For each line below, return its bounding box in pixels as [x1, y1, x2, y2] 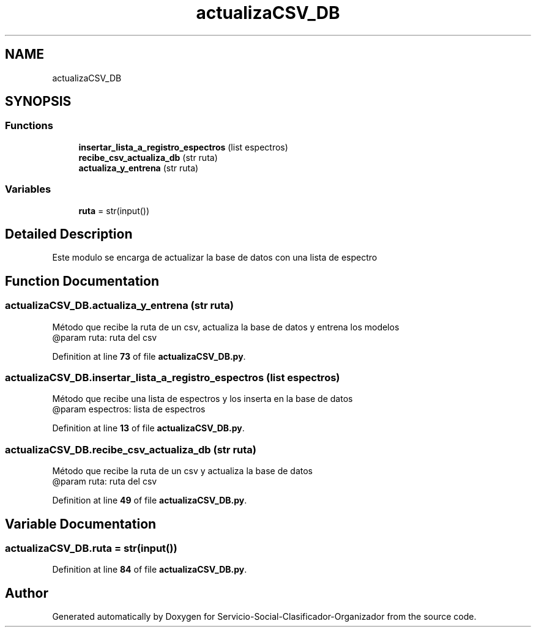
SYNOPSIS [5, 94, 72, 110]
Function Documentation [5, 273, 159, 289]
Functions [5, 119, 53, 132]
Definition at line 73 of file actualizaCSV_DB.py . [52, 351, 246, 362]
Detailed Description [5, 226, 133, 242]
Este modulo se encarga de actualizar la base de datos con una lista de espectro [52, 252, 378, 263]
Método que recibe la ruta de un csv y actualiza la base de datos [52, 466, 313, 477]
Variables [5, 183, 51, 196]
